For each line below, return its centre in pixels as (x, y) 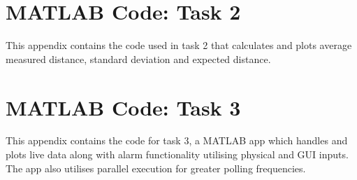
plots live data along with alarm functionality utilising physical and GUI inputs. (177, 154)
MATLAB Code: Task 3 (123, 107)
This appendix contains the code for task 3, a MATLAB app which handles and (177, 140)
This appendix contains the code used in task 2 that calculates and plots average (179, 45)
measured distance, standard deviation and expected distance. (138, 58)
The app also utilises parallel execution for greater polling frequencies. (156, 168)
